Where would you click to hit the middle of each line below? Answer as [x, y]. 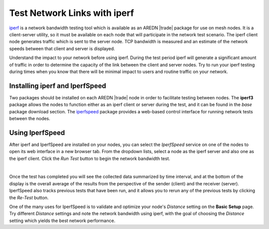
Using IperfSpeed [37, 132]
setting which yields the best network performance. [62, 221]
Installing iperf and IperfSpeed [58, 86]
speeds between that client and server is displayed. [62, 48]
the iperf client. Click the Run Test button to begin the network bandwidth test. [90, 158]
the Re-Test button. [29, 197]
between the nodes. [30, 118]
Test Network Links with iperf [72, 13]
